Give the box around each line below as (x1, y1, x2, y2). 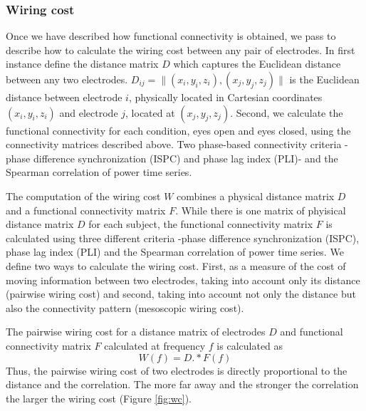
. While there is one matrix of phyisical (175, 202, 346, 217)
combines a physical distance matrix (177, 188, 335, 203)
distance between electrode (6, 90, 122, 104)
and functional (280, 324, 343, 339)
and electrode (59, 105, 118, 120)
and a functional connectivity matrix (6, 202, 166, 217)
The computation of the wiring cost (6, 188, 161, 203)
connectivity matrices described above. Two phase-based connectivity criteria (6, 137, 342, 152)
